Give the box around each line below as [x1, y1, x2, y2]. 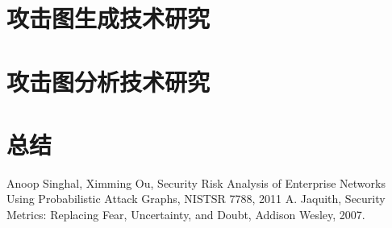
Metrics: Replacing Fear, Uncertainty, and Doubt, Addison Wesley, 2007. [6, 206, 365, 223]
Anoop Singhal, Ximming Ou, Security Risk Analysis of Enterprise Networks [6, 174, 386, 191]
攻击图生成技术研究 [6, 2, 211, 35]
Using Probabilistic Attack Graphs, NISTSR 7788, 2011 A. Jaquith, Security [6, 190, 386, 207]
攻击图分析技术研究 [6, 64, 211, 97]
